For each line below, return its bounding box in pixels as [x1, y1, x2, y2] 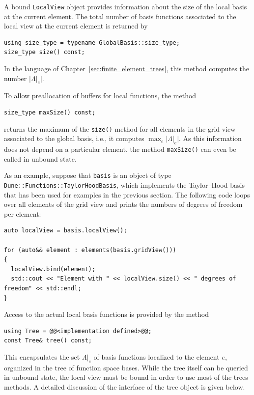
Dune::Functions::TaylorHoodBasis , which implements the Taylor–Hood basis [4, 179, 245, 190]
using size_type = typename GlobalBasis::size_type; [4, 39, 180, 46]
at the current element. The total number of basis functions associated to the [4, 11, 236, 21]
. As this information [179, 133, 242, 143]
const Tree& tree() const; [4, 337, 92, 344]
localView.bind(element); [11, 265, 96, 273]
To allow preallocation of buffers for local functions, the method [4, 90, 197, 101]
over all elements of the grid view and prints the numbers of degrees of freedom [4, 199, 243, 209]
